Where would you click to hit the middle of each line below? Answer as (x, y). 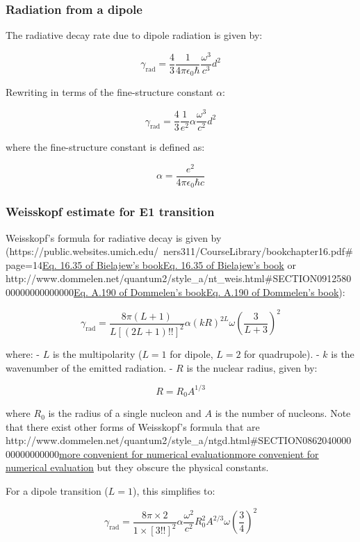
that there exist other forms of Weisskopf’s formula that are (133, 426)
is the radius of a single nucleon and (125, 413)
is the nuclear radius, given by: (252, 367)
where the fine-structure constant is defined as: (105, 147)
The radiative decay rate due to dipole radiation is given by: (134, 35)
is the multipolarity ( (97, 353)
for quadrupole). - (282, 353)
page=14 (24, 264)
